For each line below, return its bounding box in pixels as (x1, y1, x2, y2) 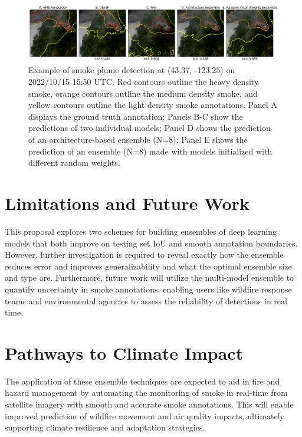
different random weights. (28, 156, 120, 169)
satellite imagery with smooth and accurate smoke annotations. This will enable (5, 398, 294, 410)
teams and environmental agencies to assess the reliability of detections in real (5, 294, 287, 307)
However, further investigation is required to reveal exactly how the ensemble (5, 248, 284, 261)
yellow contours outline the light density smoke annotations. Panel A (28, 98, 277, 111)
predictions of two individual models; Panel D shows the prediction (28, 121, 271, 134)
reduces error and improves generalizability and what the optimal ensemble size (5, 259, 292, 272)
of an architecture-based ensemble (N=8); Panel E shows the (28, 133, 248, 146)
